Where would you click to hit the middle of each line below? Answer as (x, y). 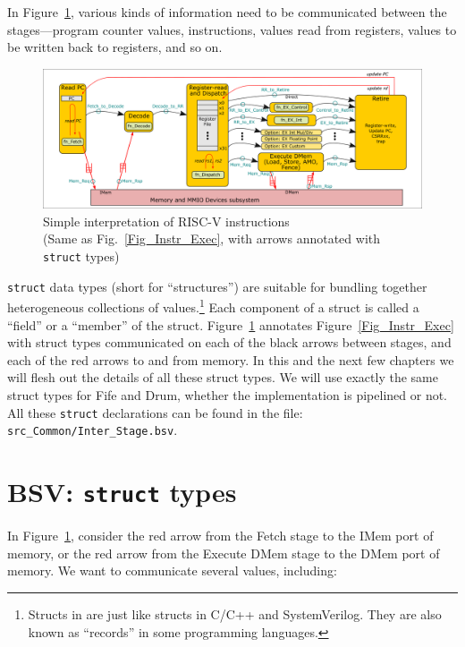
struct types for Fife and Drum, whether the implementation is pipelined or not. (228, 395)
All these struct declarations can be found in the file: (155, 412)
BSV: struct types (122, 492)
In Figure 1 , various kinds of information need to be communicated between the (227, 12)
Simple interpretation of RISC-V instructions (166, 221)
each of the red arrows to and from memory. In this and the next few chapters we (231, 359)
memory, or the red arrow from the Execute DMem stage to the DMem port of (224, 553)
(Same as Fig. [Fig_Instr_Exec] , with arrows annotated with (212, 238)
